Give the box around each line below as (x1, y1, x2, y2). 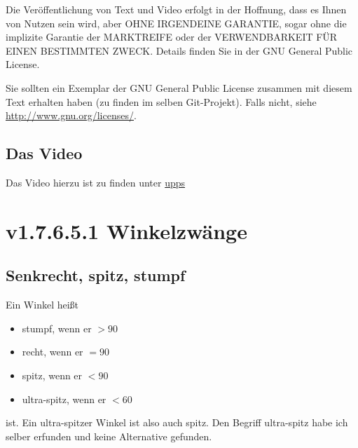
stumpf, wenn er (22, 320, 92, 335)
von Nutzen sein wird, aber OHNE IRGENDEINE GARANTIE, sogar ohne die (6, 15, 347, 30)
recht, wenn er (22, 344, 83, 359)
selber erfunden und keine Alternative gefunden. (6, 428, 212, 443)
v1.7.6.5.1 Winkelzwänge (6, 216, 247, 245)
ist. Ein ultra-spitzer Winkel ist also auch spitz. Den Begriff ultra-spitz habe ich (6, 415, 348, 430)
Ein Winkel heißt (6, 297, 79, 312)
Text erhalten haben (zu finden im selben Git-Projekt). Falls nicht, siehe (6, 94, 317, 109)
